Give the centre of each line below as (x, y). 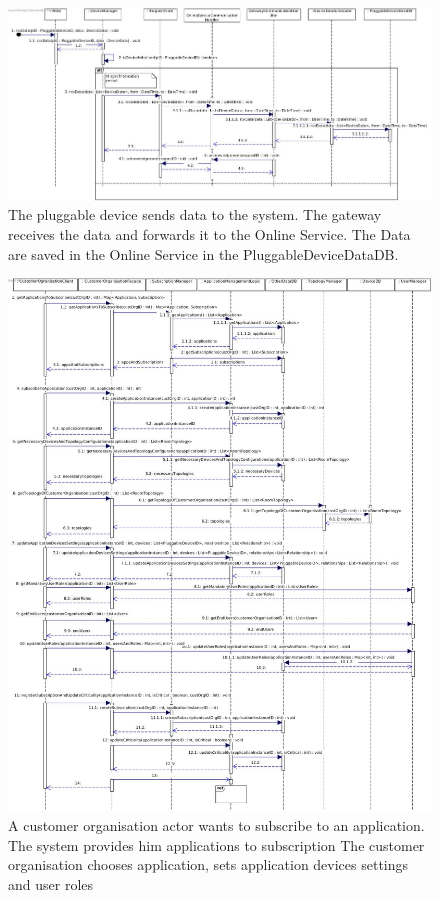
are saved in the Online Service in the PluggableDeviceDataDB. (203, 253)
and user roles (51, 883)
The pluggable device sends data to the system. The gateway (195, 214)
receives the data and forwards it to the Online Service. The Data (209, 233)
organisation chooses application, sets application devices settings (208, 864)
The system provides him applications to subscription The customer (216, 844)
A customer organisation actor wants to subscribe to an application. (216, 825)
